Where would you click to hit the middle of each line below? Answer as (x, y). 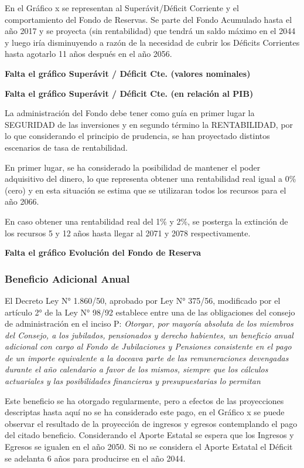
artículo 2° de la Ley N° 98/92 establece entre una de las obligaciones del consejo (150, 312)
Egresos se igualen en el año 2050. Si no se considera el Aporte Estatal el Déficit (149, 447)
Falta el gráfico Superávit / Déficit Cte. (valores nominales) (128, 73)
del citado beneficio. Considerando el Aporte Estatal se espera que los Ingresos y (149, 435)
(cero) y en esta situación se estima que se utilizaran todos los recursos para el (146, 190)
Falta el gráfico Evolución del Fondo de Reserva (103, 252)
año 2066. (22, 201)
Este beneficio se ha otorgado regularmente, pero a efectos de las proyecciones (144, 400)
